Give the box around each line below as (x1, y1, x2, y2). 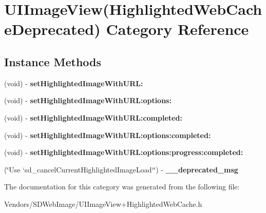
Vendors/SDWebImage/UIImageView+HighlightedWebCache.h (4, 198, 202, 209)
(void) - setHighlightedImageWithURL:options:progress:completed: (4, 147, 243, 158)
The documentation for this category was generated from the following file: (4, 181, 240, 192)
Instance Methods (4, 53, 101, 69)
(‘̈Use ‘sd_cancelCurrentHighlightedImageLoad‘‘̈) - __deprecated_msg (4, 164, 238, 175)
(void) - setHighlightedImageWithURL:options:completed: (4, 129, 211, 140)
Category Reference (106, 18, 249, 40)
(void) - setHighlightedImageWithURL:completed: (4, 112, 182, 123)
